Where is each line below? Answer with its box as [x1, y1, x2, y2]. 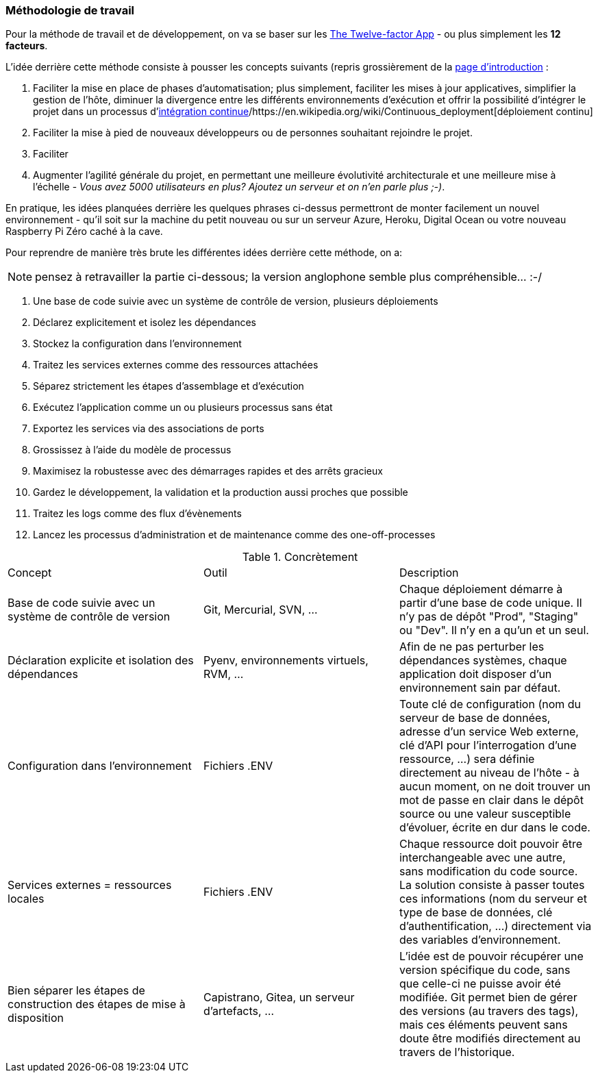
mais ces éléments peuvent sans [399, 1018, 568, 1032]
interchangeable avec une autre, [399, 851, 566, 865]
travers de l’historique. [399, 1045, 515, 1060]
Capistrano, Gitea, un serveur [203, 990, 355, 1005]
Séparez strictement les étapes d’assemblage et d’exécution [33, 380, 304, 392]
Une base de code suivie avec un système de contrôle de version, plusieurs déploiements [33, 295, 438, 308]
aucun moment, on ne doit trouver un [399, 779, 591, 794]
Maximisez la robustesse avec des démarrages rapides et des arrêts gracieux [33, 465, 383, 477]
